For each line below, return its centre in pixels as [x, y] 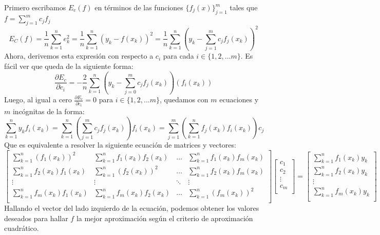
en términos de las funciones [139, 7]
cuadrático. [22, 228]
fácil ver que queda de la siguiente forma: [69, 66]
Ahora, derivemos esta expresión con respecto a [79, 56]
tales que [244, 7]
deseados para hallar [36, 218]
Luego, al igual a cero [38, 100]
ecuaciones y [239, 100]
